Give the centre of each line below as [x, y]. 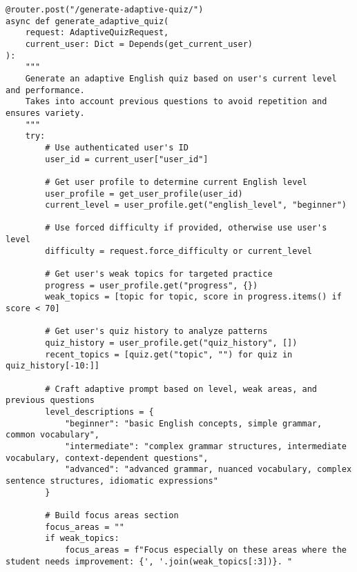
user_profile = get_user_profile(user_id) [144, 194]
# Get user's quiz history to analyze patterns [156, 332]
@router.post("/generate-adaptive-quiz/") [105, 10]
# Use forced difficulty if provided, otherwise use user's [186, 228]
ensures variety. [45, 113]
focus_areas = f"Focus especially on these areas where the [205, 550]
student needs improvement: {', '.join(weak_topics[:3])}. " [149, 561]
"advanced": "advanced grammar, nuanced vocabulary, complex [208, 470]
